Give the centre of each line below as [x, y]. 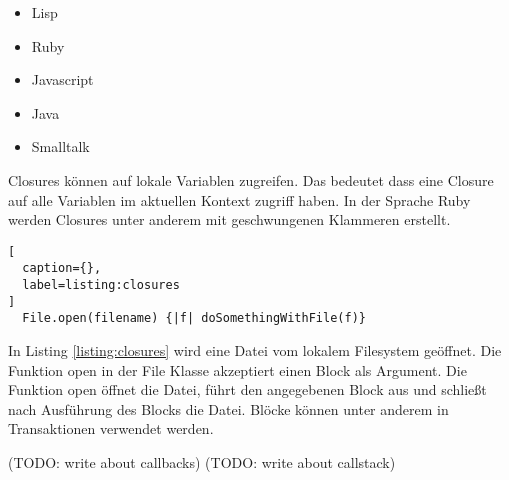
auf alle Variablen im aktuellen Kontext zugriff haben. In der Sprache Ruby [239, 199]
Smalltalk [60, 146]
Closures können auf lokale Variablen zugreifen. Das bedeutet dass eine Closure [251, 179]
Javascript [62, 79]
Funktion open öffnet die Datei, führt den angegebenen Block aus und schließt [247, 389]
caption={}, [62, 268]
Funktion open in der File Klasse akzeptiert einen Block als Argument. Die [237, 369]
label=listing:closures [101, 285]
